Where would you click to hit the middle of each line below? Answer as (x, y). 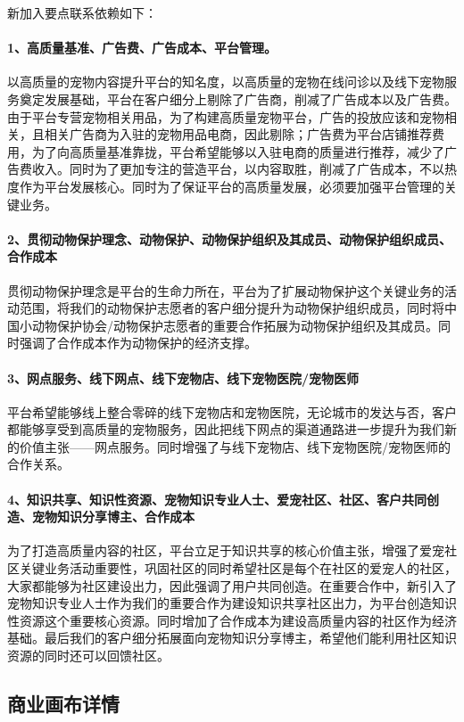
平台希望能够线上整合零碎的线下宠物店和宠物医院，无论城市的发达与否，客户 (232, 411)
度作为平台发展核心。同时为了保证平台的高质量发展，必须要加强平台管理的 (226, 186)
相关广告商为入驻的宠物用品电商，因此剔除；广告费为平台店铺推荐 (238, 134)
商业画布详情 (63, 704)
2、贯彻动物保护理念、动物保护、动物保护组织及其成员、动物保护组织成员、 (230, 238)
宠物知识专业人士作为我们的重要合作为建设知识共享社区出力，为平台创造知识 (232, 603)
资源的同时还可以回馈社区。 (88, 656)
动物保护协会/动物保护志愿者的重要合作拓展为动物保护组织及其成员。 (235, 325)
